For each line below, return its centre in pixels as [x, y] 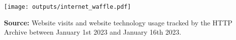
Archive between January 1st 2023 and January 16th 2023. [93, 32]
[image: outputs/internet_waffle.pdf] [67, 7]
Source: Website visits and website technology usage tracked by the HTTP [118, 22]
